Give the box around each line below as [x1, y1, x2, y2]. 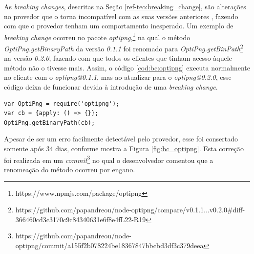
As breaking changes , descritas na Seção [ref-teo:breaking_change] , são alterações [4, 1, 246, 11]
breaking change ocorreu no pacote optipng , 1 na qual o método [4, 30, 190, 42]
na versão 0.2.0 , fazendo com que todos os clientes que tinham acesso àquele [4, 53, 232, 63]
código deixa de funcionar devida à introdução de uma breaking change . [4, 82, 218, 92]
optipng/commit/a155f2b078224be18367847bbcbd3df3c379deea [15, 240, 204, 250]
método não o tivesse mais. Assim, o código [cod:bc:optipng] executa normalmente [4, 62, 251, 72]
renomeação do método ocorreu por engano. [4, 164, 135, 174]
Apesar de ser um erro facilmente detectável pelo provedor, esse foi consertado [4, 134, 238, 144]
